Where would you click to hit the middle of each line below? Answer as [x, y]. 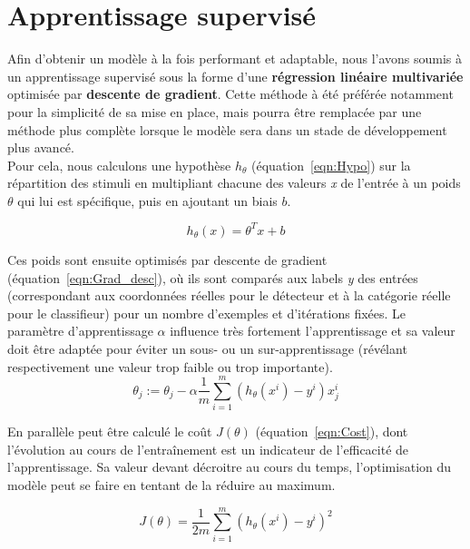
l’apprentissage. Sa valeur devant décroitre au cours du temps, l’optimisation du [230, 467]
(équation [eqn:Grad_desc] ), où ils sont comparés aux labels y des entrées [213, 277]
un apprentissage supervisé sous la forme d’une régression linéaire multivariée [235, 76]
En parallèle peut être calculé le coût [110, 431]
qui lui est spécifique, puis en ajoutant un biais [147, 200]
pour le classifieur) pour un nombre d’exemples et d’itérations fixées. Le [207, 313]
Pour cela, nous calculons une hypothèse [119, 165]
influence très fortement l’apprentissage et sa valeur [313, 331]
